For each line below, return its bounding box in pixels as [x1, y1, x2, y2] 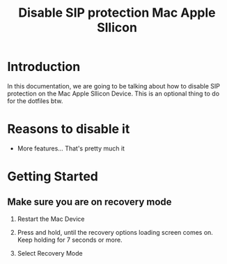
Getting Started [7, 169, 99, 185]
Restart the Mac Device [17, 215, 85, 223]
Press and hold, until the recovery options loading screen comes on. [17, 228, 214, 236]
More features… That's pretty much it [17, 144, 125, 153]
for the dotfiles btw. [7, 96, 63, 105]
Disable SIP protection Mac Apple [18, 5, 216, 21]
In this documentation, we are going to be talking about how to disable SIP [7, 81, 221, 90]
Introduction [7, 59, 81, 75]
